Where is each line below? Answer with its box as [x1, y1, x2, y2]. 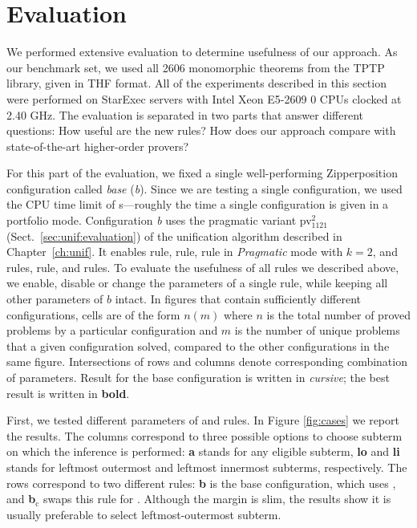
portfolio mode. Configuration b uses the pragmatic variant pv [6, 212, 312, 229]
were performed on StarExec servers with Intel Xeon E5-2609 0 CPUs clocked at [6, 90, 402, 107]
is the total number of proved [266, 306, 411, 323]
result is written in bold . [6, 384, 130, 401]
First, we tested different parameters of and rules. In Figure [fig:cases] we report [6, 412, 399, 428]
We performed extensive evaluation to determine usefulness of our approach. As [6, 43, 398, 60]
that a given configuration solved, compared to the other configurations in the [6, 337, 390, 354]
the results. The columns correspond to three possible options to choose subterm [6, 427, 403, 444]
